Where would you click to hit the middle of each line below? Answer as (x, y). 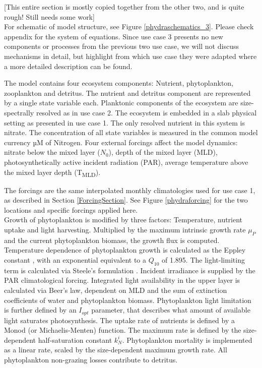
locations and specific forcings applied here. (71, 209)
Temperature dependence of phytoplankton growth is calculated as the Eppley (125, 250)
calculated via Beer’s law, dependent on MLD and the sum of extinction (116, 290)
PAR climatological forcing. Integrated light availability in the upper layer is (122, 280)
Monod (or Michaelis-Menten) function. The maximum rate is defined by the (123, 330)
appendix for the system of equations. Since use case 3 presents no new (114, 36)
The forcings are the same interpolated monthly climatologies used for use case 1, (130, 190)
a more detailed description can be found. (68, 66)
